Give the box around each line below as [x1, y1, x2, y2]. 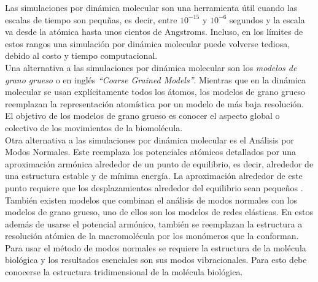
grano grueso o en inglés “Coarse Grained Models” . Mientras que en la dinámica [5, 73, 306, 86]
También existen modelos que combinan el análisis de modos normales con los [5, 193, 298, 206]
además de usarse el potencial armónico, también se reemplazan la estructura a [5, 217, 303, 230]
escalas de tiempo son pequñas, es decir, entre [5, 13, 177, 26]
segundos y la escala [229, 13, 305, 26]
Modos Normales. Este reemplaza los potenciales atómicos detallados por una [5, 145, 297, 158]
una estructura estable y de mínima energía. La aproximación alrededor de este [5, 169, 303, 182]
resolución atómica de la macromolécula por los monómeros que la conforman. [5, 229, 299, 242]
